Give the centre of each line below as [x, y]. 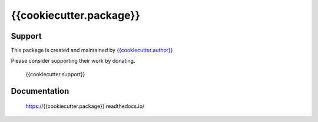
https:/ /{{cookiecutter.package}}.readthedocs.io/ [85, 106]
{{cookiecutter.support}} [55, 74]
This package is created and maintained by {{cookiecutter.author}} [92, 50]
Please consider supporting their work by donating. [73, 61]
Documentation [40, 91]
